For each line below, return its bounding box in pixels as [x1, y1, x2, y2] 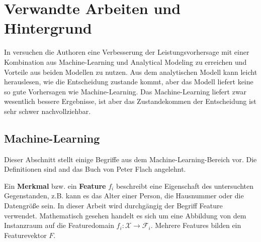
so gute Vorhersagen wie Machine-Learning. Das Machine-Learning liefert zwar [4, 86, 247, 96]
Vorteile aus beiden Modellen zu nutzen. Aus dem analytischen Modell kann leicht [4, 66, 257, 77]
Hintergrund [4, 18, 92, 38]
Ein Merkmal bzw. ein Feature [4, 180, 106, 191]
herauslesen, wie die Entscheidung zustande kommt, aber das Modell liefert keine [4, 76, 253, 87]
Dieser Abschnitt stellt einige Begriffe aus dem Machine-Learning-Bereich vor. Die [4, 154, 257, 164]
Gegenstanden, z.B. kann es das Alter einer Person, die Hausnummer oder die [4, 190, 244, 201]
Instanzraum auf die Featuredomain [4, 220, 114, 230]
